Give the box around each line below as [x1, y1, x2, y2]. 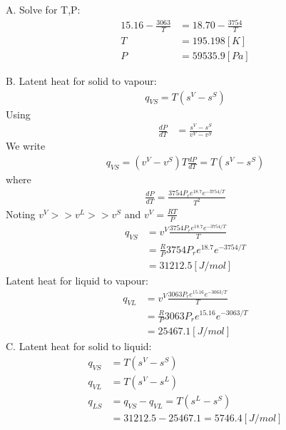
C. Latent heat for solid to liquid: [6, 339, 152, 354]
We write [6, 138, 46, 153]
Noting [6, 206, 36, 221]
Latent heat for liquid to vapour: [6, 272, 148, 287]
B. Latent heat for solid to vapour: [6, 73, 157, 88]
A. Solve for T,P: [6, 2, 81, 16]
